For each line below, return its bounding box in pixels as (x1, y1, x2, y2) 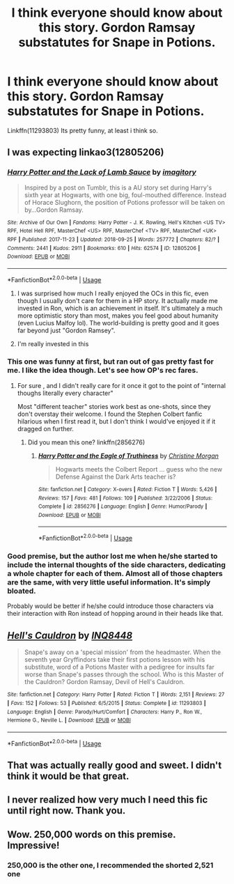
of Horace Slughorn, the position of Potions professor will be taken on (24, 198, 225, 206)
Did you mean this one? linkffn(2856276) (27, 437, 146, 447)
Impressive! (7, 839, 60, 851)
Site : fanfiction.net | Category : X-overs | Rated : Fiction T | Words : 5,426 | (38, 486, 217, 493)
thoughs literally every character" (17, 389, 114, 397)
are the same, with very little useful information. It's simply (7, 577, 211, 587)
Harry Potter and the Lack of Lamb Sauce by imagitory (7, 167, 196, 177)
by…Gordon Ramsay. (24, 206, 84, 214)
